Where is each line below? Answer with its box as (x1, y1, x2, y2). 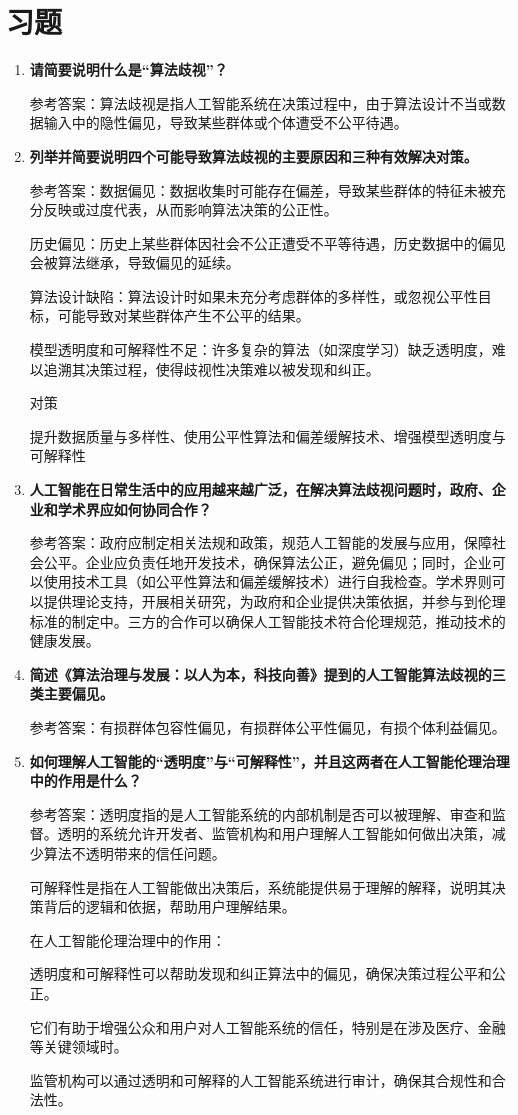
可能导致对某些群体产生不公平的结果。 (57, 305, 310, 326)
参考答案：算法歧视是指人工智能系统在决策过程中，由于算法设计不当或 (29, 92, 492, 113)
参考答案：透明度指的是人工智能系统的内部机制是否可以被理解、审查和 (29, 803, 492, 824)
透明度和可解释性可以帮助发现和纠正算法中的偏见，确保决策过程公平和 (29, 963, 492, 984)
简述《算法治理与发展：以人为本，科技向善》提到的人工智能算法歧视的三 (29, 663, 506, 684)
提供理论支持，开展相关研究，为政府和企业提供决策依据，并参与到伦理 (43, 591, 506, 611)
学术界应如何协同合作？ (57, 498, 212, 519)
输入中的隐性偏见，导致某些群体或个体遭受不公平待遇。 (43, 112, 408, 133)
